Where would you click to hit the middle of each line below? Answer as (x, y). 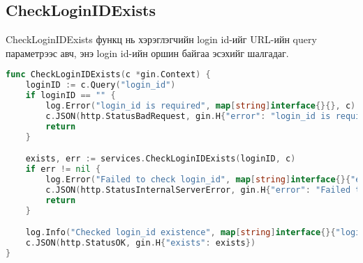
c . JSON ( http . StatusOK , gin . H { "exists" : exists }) (141, 242)
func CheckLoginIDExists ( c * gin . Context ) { (108, 75)
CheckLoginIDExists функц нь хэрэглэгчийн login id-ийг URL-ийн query (161, 39)
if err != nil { (63, 169)
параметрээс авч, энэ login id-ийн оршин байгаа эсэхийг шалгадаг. (147, 53)
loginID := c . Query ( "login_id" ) (101, 85)
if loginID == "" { (71, 96)
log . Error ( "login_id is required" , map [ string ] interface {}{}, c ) (201, 106)
